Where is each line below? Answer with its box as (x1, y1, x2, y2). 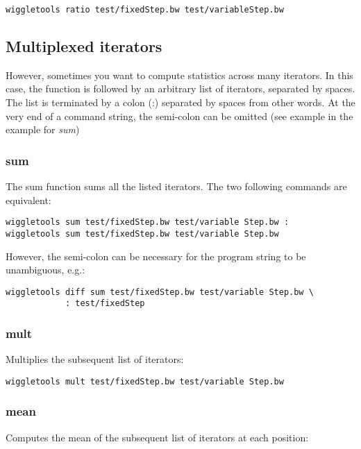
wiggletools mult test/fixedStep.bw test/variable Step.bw (6, 376, 284, 387)
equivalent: (6, 192, 51, 207)
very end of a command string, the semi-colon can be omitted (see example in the (6, 108, 353, 123)
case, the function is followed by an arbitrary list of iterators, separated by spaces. (6, 81, 355, 96)
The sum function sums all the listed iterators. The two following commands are (6, 179, 347, 194)
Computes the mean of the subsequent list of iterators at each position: (6, 430, 309, 444)
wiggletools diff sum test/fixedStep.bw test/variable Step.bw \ (6, 287, 314, 297)
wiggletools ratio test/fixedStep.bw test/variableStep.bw (6, 5, 284, 15)
